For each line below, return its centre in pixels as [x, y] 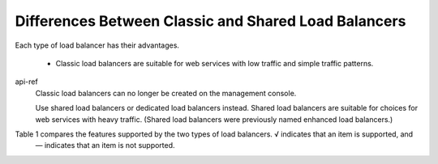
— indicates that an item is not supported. [105, 145]
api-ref [26, 82]
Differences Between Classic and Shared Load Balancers [210, 21]
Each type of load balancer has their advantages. [97, 45]
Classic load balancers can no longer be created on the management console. [166, 93]
